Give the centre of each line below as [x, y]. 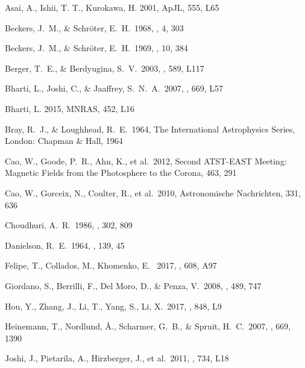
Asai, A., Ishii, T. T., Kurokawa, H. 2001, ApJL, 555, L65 [112, 7]
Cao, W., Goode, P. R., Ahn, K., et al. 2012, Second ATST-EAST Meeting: [146, 161]
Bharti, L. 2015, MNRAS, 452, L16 [70, 108]
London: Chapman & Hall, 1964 [64, 141]
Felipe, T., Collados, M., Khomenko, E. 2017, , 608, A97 [111, 265]
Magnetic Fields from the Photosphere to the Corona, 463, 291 [121, 173]
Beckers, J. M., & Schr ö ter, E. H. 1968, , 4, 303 [94, 27]
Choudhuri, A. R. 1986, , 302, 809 [69, 225]
